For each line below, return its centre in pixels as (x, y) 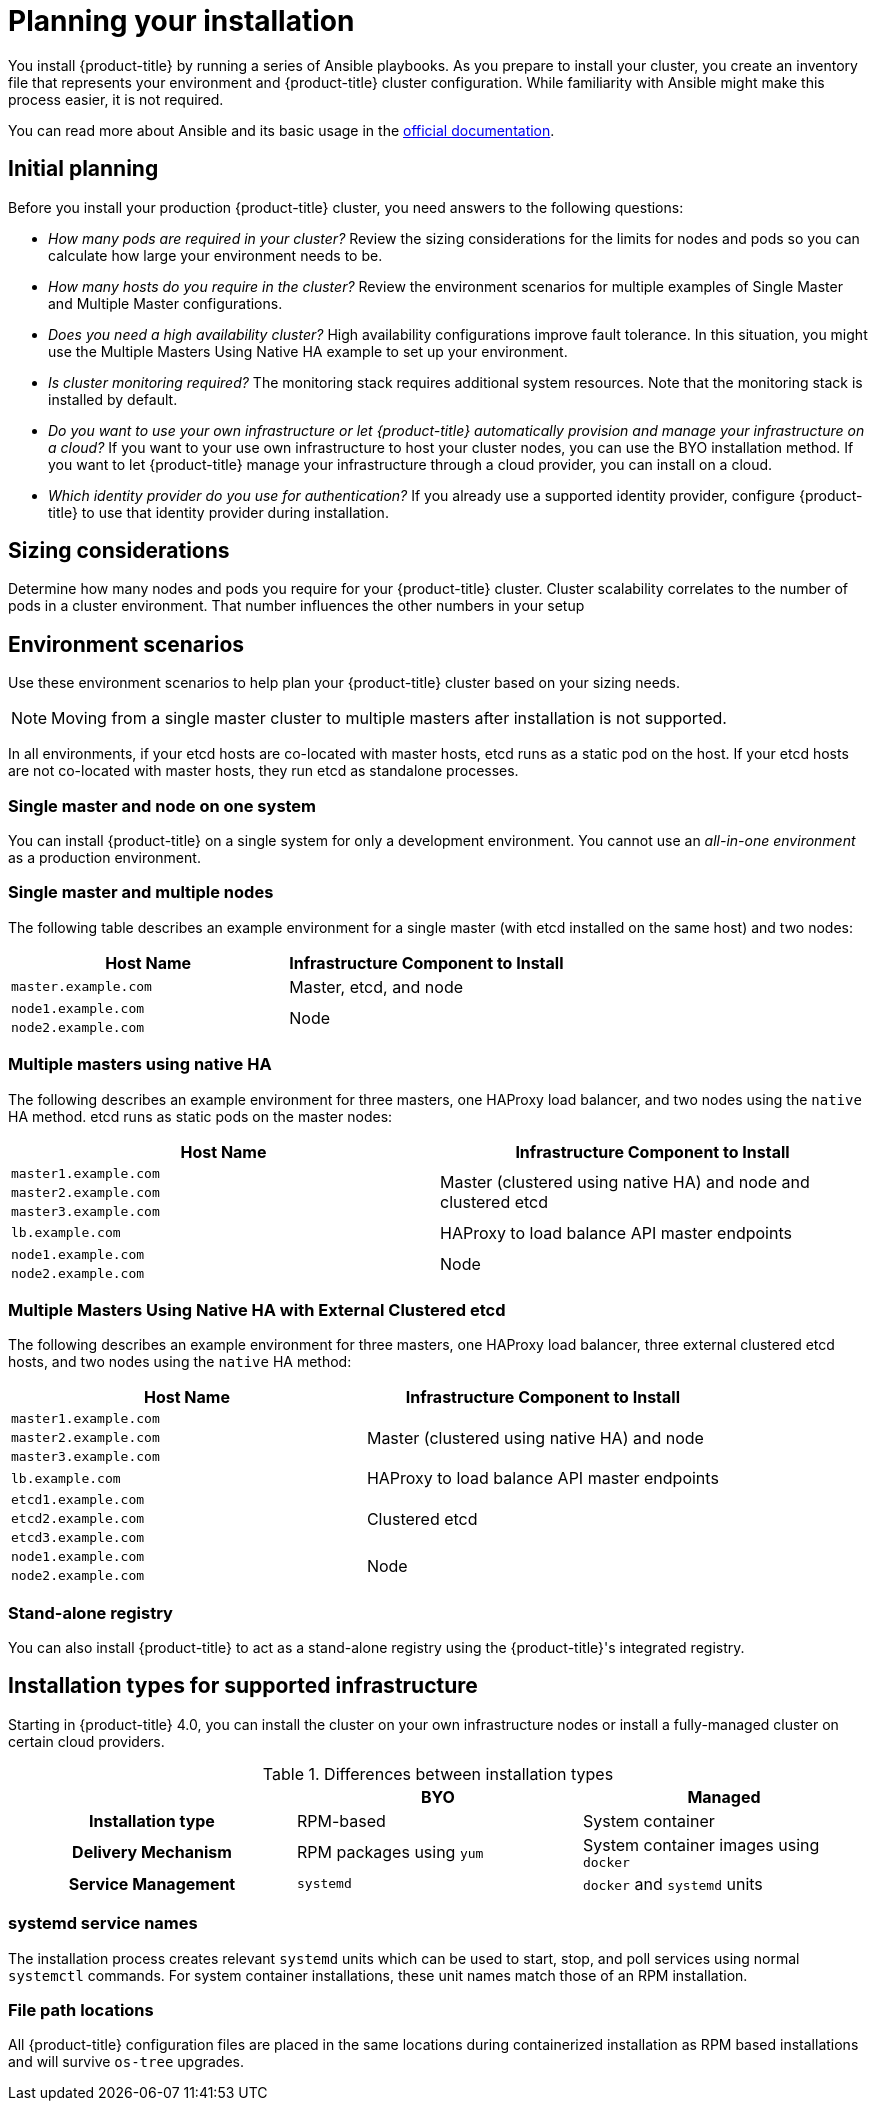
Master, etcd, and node (376, 986)
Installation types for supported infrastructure (243, 1686)
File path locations (81, 2010)
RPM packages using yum (390, 1852)
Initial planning (83, 169)
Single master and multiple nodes (141, 892)
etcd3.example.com (78, 1538)
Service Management (152, 1883)
